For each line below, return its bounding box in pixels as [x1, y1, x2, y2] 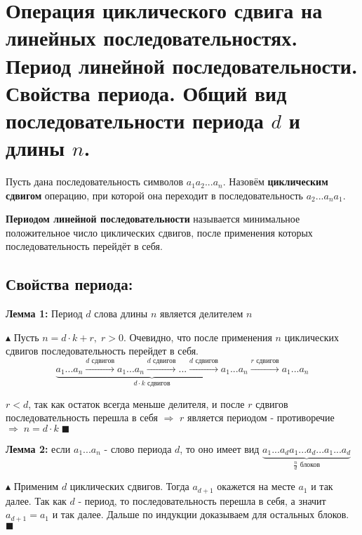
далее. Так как [6, 493, 67, 508]
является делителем [159, 306, 243, 321]
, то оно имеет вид [180, 441, 260, 456]
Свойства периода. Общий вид [6, 78, 287, 107]
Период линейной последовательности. [6, 51, 358, 79]
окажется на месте [217, 479, 295, 494]
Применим [13, 479, 59, 494]
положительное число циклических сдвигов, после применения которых [6, 225, 313, 239]
